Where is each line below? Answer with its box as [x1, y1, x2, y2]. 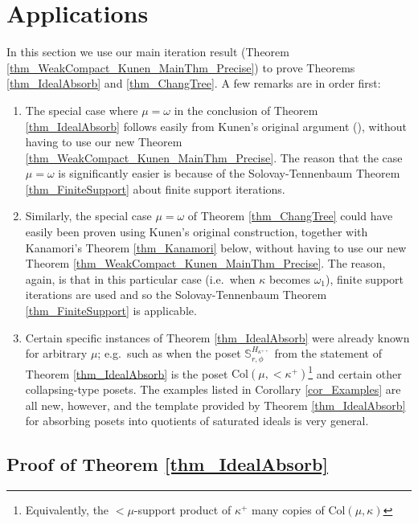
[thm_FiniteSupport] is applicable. [25, 302, 197, 319]
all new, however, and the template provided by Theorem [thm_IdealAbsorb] [25, 396, 406, 413]
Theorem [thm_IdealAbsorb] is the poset [25, 365, 228, 382]
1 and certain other [308, 362, 402, 382]
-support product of [133, 501, 232, 518]
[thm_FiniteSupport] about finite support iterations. [25, 180, 285, 197]
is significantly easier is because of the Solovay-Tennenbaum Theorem [58, 165, 400, 182]
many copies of [252, 501, 325, 518]
